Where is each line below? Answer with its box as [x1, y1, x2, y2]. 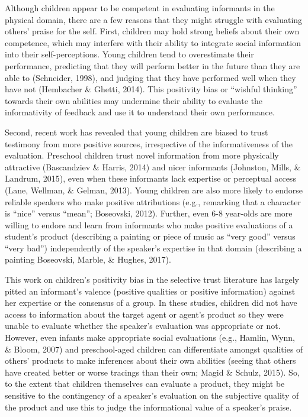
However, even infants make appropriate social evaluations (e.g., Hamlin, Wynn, [5, 331, 295, 344]
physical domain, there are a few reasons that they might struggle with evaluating [5, 13, 303, 25]
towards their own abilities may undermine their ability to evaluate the [5, 94, 263, 106]
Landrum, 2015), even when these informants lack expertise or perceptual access [5, 172, 296, 185]
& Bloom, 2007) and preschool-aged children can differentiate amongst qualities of [5, 342, 303, 355]
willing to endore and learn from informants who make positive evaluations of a [5, 218, 293, 231]
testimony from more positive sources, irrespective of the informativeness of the [5, 137, 293, 150]
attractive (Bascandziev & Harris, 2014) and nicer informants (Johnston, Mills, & [5, 160, 301, 173]
